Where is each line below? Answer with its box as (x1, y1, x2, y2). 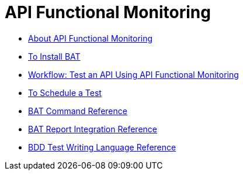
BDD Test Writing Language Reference (28, 142, 176, 152)
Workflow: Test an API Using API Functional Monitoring (28, 69, 239, 80)
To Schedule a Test (28, 87, 102, 98)
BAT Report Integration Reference (28, 123, 158, 134)
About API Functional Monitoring (28, 33, 153, 43)
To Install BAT (28, 51, 81, 61)
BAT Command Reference (28, 105, 127, 116)
